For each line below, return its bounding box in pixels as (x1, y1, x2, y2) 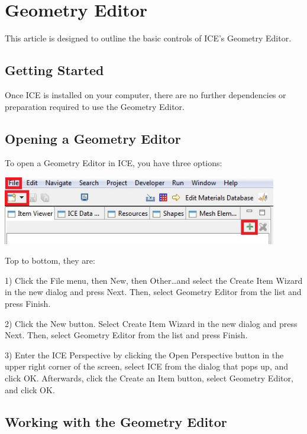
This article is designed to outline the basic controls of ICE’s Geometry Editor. (5, 32, 292, 44)
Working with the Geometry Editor (5, 412, 227, 430)
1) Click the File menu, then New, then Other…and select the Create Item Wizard (5, 274, 303, 286)
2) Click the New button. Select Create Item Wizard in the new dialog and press (5, 317, 298, 329)
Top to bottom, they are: (5, 254, 95, 267)
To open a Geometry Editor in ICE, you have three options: (5, 157, 222, 169)
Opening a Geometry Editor (5, 129, 181, 147)
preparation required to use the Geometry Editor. (5, 100, 185, 112)
